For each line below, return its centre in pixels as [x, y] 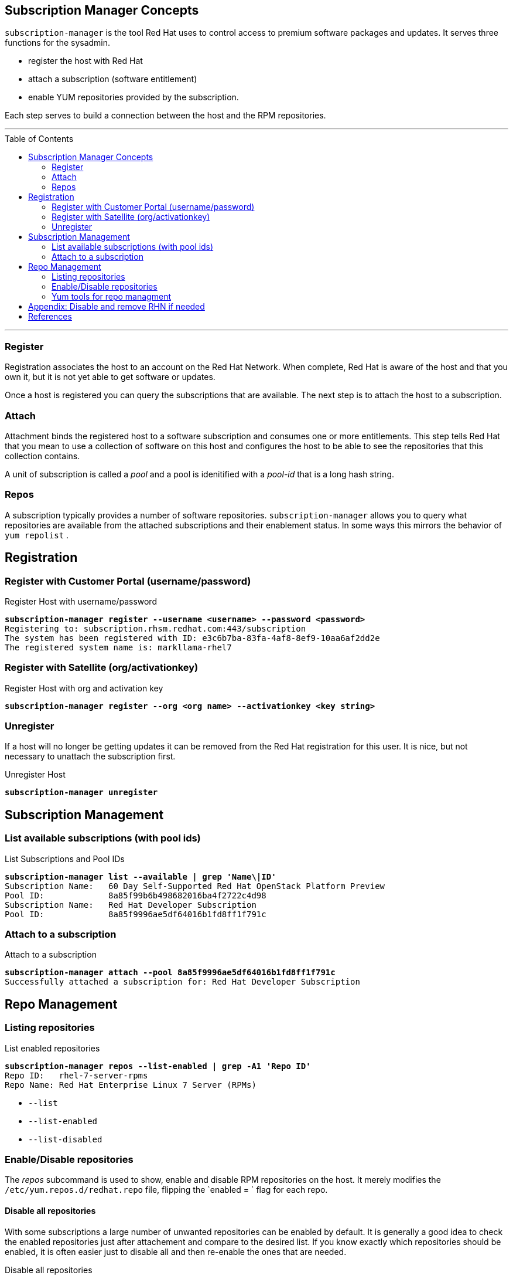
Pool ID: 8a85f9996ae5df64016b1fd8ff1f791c [136, 914]
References [50, 317]
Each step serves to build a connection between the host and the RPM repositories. [165, 116]
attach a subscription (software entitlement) [113, 79]
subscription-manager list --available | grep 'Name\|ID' [141, 876]
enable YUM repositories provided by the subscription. [134, 97]
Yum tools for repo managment [111, 297]
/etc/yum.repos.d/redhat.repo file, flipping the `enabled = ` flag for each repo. [166, 1190]
